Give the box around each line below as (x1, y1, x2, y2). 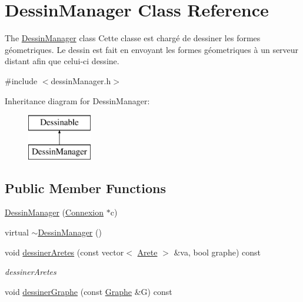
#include (5, 74, 38, 87)
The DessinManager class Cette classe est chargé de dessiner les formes (5, 32, 261, 44)
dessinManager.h (51, 74, 111, 87)
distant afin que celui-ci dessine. (5, 55, 119, 67)
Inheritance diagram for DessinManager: (5, 94, 150, 107)
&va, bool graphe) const (174, 245, 261, 258)
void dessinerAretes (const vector (5, 245, 124, 258)
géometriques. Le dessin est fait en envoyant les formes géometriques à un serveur (5, 43, 299, 55)
